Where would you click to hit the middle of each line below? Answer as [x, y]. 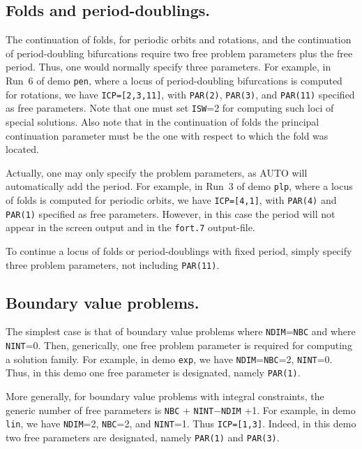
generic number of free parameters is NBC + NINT [110, 410]
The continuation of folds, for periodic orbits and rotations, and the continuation [179, 39]
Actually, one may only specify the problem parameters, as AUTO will [157, 172]
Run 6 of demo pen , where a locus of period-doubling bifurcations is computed [174, 80]
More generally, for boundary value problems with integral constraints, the [165, 396]
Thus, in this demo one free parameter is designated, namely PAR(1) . [153, 373]
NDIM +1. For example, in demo [288, 410]
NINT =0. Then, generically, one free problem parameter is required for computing [179, 345]
